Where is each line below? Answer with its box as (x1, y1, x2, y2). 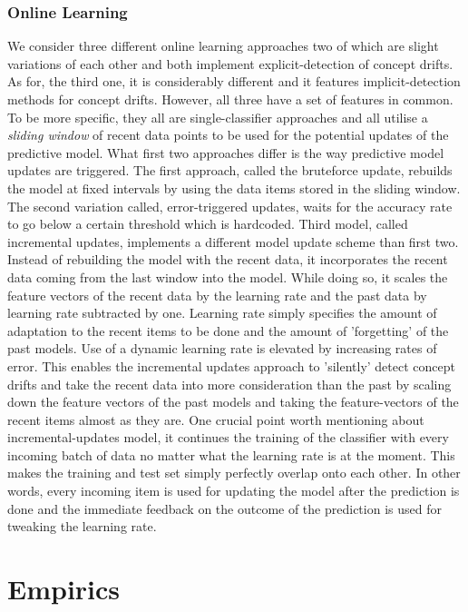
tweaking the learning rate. (7, 517, 157, 536)
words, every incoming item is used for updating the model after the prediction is (7, 481, 460, 500)
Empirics (7, 570, 121, 607)
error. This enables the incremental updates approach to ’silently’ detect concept (7, 356, 455, 375)
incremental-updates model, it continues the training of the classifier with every (7, 428, 449, 447)
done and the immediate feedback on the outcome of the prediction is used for (7, 498, 442, 518)
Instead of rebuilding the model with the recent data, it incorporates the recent (7, 250, 448, 269)
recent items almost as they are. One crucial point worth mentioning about (7, 410, 424, 429)
